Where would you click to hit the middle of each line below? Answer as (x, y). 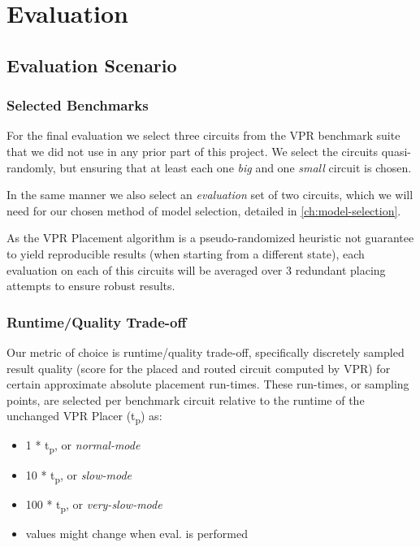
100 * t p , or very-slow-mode (94, 505)
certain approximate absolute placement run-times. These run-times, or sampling (208, 384)
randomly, (31, 167)
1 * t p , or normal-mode (83, 446)
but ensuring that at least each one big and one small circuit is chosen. (236, 167)
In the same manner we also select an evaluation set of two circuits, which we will (210, 195)
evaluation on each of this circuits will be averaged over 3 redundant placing (196, 269)
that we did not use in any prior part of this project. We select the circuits (193, 151)
